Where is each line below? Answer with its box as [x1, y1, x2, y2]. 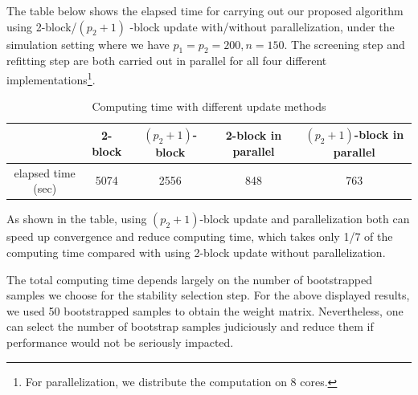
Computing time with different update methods [92, 98, 326, 115]
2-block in [225, 127, 282, 144]
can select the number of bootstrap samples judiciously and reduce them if [6, 318, 374, 335]
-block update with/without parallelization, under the [129, 18, 395, 35]
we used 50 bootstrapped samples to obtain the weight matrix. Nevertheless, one [6, 302, 404, 319]
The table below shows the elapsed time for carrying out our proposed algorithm [6, 2, 404, 18]
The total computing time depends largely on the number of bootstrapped [6, 271, 372, 287]
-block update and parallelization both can [199, 210, 410, 227]
